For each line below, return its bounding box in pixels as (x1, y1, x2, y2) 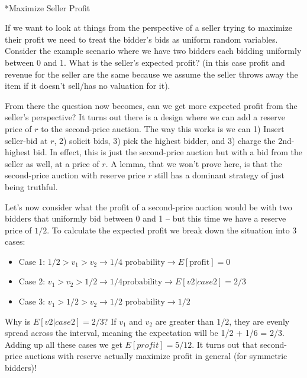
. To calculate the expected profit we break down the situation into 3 (47, 223, 297, 236)
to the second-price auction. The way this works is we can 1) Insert (41, 122, 285, 134)
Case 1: (18, 255, 46, 267)
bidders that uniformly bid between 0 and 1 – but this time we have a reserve (5, 212, 286, 225)
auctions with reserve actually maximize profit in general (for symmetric (25, 350, 287, 362)
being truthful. (5, 180, 58, 193)
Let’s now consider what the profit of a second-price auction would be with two (5, 200, 292, 213)
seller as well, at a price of (5, 157, 99, 169)
